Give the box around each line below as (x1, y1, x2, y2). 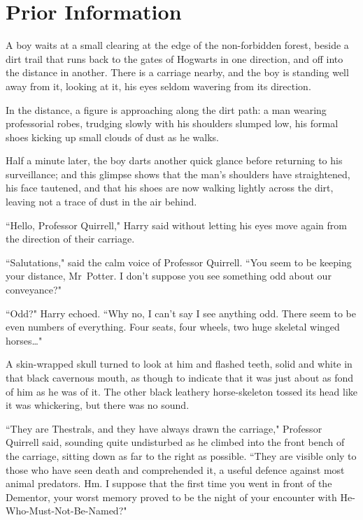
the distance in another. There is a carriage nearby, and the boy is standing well (6, 65, 349, 80)
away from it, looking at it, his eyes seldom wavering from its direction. (6, 78, 311, 93)
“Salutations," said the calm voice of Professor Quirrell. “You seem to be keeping (6, 254, 352, 269)
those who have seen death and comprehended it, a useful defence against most (6, 462, 345, 477)
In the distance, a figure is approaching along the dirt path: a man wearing (6, 102, 327, 117)
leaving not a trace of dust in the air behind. (6, 194, 197, 209)
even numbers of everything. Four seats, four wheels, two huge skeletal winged (6, 319, 340, 334)
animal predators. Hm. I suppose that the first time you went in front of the (6, 476, 332, 491)
